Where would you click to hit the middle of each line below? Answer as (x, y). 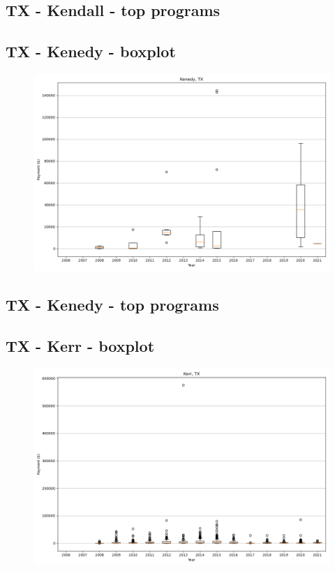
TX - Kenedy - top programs (112, 305)
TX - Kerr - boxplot (80, 346)
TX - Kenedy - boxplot (91, 51)
